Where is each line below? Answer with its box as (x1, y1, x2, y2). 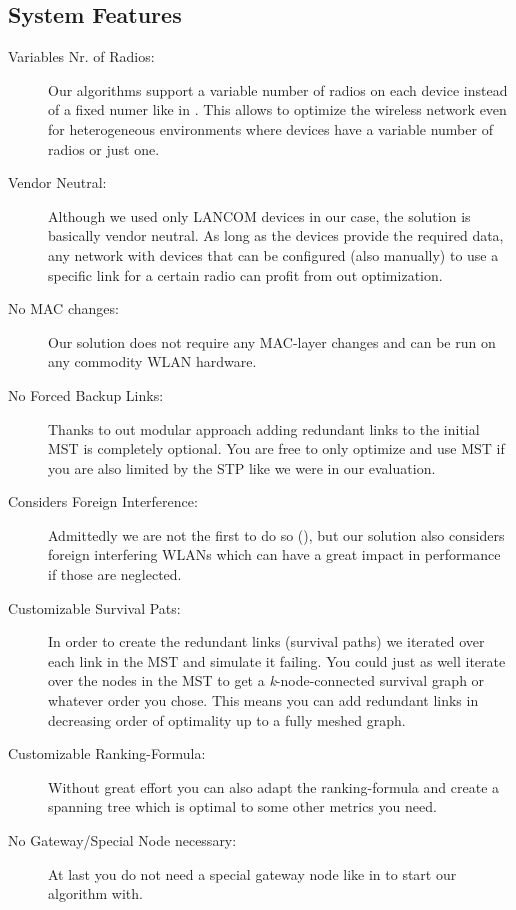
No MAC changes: (8, 298, 119, 319)
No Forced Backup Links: (8, 384, 164, 405)
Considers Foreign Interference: (8, 491, 198, 512)
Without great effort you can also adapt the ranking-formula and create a (48, 776, 500, 797)
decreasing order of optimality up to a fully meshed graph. (48, 709, 406, 730)
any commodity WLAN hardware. (48, 351, 257, 372)
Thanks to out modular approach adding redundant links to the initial (48, 418, 480, 439)
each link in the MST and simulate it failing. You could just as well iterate (48, 650, 506, 671)
